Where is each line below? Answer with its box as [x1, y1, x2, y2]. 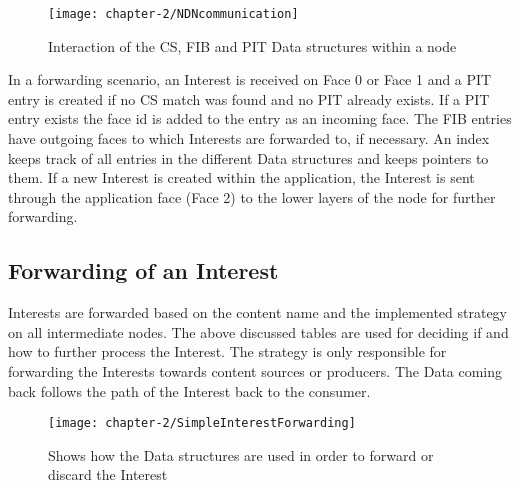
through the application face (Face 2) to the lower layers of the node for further [8, 186, 496, 207]
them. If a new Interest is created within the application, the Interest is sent [8, 167, 475, 188]
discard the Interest [48, 464, 168, 485]
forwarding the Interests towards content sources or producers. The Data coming [8, 360, 503, 381]
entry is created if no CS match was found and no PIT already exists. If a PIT [8, 88, 490, 109]
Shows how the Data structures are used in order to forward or [48, 444, 434, 465]
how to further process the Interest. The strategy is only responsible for [8, 341, 447, 362]
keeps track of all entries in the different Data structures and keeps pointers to [8, 147, 489, 168]
